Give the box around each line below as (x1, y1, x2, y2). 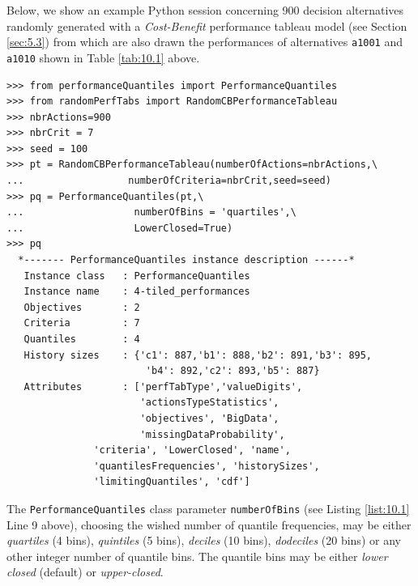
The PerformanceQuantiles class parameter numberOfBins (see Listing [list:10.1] (6, 499, 410, 516)
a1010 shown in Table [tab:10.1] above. (6, 49, 200, 66)
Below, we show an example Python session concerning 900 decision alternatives (6, 2, 404, 18)
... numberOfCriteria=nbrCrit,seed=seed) (6, 175, 331, 187)
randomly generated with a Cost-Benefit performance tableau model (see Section (6, 17, 407, 34)
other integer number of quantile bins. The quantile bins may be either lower (6, 547, 388, 564)
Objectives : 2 (23, 301, 140, 313)
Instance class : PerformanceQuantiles (23, 270, 250, 282)
